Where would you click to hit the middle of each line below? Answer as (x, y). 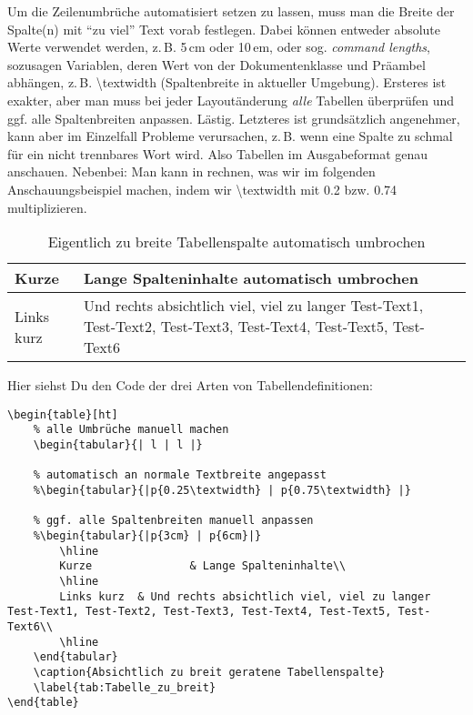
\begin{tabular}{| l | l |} (118, 445)
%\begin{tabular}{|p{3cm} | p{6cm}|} (147, 535)
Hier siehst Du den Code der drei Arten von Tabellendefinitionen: (190, 385)
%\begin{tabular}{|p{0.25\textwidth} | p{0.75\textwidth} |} (222, 490)
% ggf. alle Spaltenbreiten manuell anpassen (173, 521)
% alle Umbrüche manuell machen (131, 430)
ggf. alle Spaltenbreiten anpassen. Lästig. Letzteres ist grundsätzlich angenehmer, (234, 118)
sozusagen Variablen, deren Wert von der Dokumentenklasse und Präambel (216, 64)
